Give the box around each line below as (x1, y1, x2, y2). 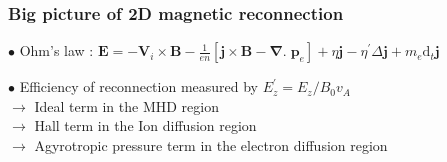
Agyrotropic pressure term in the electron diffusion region (34, 135, 388, 155)
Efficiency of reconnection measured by (19, 76, 258, 97)
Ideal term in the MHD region (34, 95, 219, 116)
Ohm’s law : (19, 40, 94, 61)
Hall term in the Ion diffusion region (34, 115, 257, 136)
